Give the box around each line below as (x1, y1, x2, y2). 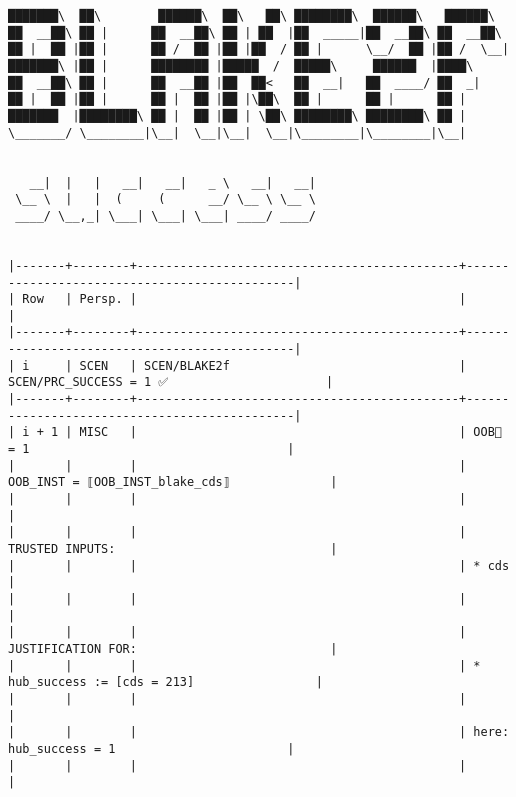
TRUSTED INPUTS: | (8, 542, 338, 556)
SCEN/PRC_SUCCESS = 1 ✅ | (8, 375, 334, 390)
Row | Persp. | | (22, 292, 467, 307)
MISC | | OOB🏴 (79, 425, 502, 440)
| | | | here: (8, 725, 510, 740)
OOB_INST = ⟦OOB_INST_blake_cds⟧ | (8, 475, 338, 490)
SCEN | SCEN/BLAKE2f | (79, 358, 467, 373)
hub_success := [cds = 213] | (8, 675, 323, 690)
